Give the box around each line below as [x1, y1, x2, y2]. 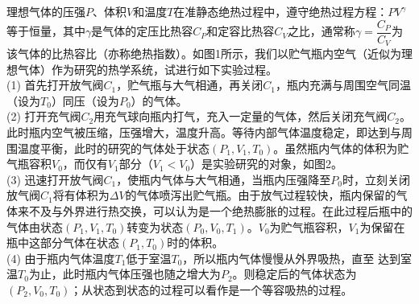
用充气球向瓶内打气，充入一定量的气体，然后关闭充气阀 [93, 108, 388, 125]
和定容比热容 [206, 23, 275, 39]
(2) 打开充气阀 [6, 108, 81, 125]
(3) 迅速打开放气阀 [6, 170, 104, 187]
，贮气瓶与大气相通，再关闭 [116, 76, 263, 93]
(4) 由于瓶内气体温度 [6, 249, 115, 266]
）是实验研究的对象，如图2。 [190, 155, 343, 172]
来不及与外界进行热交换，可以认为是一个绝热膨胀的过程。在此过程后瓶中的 [17, 203, 413, 220]
